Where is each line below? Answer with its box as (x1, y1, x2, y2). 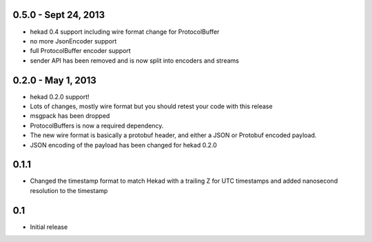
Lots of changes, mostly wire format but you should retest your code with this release (30, 102, 273, 110)
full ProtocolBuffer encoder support (30, 47, 131, 55)
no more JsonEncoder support (30, 37, 117, 45)
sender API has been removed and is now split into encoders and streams (30, 56, 239, 65)
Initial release (30, 223, 68, 231)
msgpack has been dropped (30, 112, 110, 120)
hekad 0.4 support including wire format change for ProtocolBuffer (30, 28, 220, 36)
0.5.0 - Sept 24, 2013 (12, 9, 105, 21)
